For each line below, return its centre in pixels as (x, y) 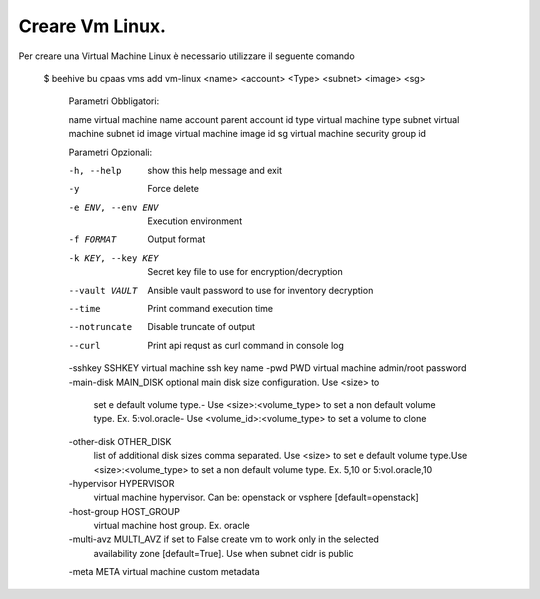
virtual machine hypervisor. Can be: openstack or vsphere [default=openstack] (256, 497)
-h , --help (95, 170)
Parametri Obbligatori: (114, 101)
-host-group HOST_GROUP (124, 511)
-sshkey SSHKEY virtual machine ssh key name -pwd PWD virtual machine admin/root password (267, 368)
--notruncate (100, 327)
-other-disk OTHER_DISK (120, 441)
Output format (176, 239)
